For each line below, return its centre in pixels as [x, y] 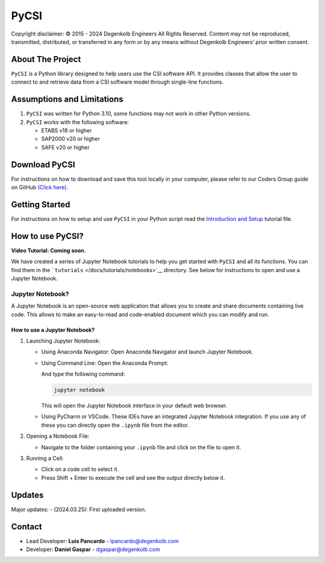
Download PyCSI [43, 165]
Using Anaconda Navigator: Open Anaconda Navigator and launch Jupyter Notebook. [147, 352]
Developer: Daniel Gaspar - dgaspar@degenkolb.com [93, 549]
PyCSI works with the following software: [78, 122]
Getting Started [41, 204]
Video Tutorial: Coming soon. [49, 250]
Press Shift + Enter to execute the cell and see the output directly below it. [133, 477]
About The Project [46, 59]
